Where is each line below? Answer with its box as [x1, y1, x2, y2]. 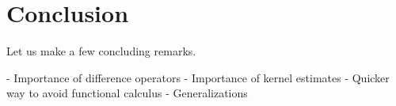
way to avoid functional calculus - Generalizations [6, 85, 248, 101]
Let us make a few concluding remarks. [6, 43, 196, 59]
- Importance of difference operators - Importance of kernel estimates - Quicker [6, 69, 390, 85]
